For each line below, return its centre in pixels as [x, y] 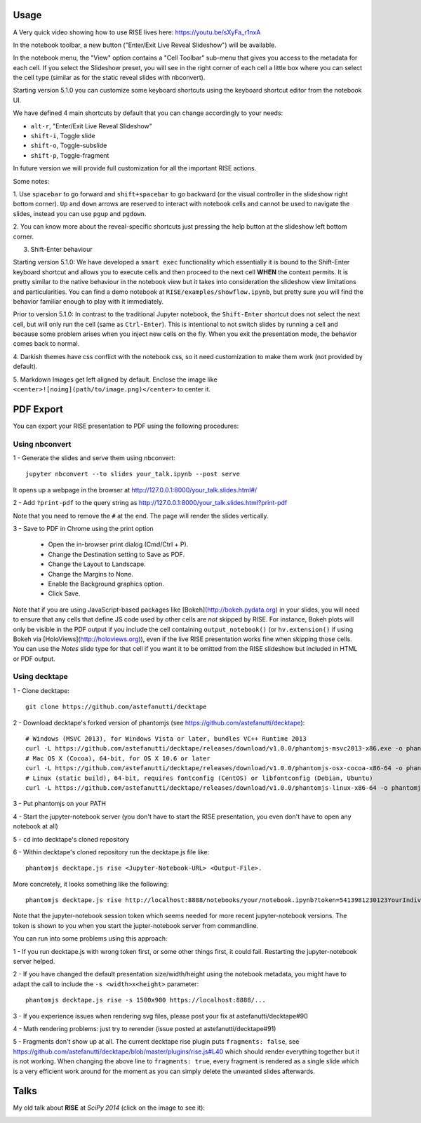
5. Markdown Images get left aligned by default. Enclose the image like [115, 379]
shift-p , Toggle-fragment [70, 155]
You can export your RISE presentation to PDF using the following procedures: [126, 426]
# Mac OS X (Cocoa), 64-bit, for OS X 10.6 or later [118, 758]
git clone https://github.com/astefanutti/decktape [116, 707]
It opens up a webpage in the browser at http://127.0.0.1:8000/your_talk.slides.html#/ [135, 490]
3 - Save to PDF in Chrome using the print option [83, 529]
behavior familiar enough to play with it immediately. [88, 301]
